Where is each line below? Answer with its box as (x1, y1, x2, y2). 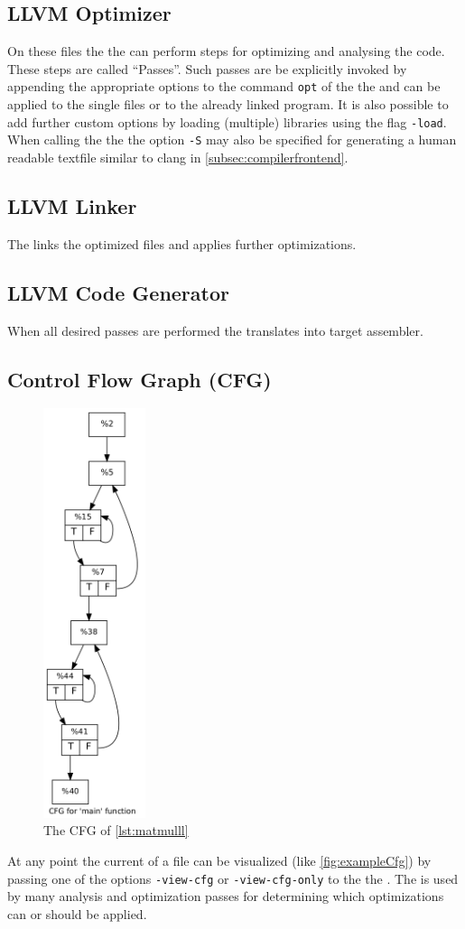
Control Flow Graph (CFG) (7, 365, 272, 393)
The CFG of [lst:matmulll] (43, 821, 189, 840)
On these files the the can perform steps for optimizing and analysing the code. (7, 42, 445, 60)
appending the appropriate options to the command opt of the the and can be (7, 77, 441, 96)
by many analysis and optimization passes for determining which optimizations (7, 887, 444, 906)
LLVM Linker (7, 191, 137, 219)
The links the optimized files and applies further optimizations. (7, 234, 357, 253)
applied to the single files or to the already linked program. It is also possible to (7, 95, 449, 114)
